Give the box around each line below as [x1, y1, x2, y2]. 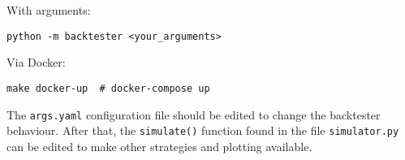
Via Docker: [6, 54, 66, 71]
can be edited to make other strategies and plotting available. [6, 137, 312, 154]
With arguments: [6, 2, 91, 18]
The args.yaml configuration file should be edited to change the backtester [6, 106, 381, 123]
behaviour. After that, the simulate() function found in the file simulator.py [6, 122, 399, 139]
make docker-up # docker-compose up [6, 82, 210, 94]
